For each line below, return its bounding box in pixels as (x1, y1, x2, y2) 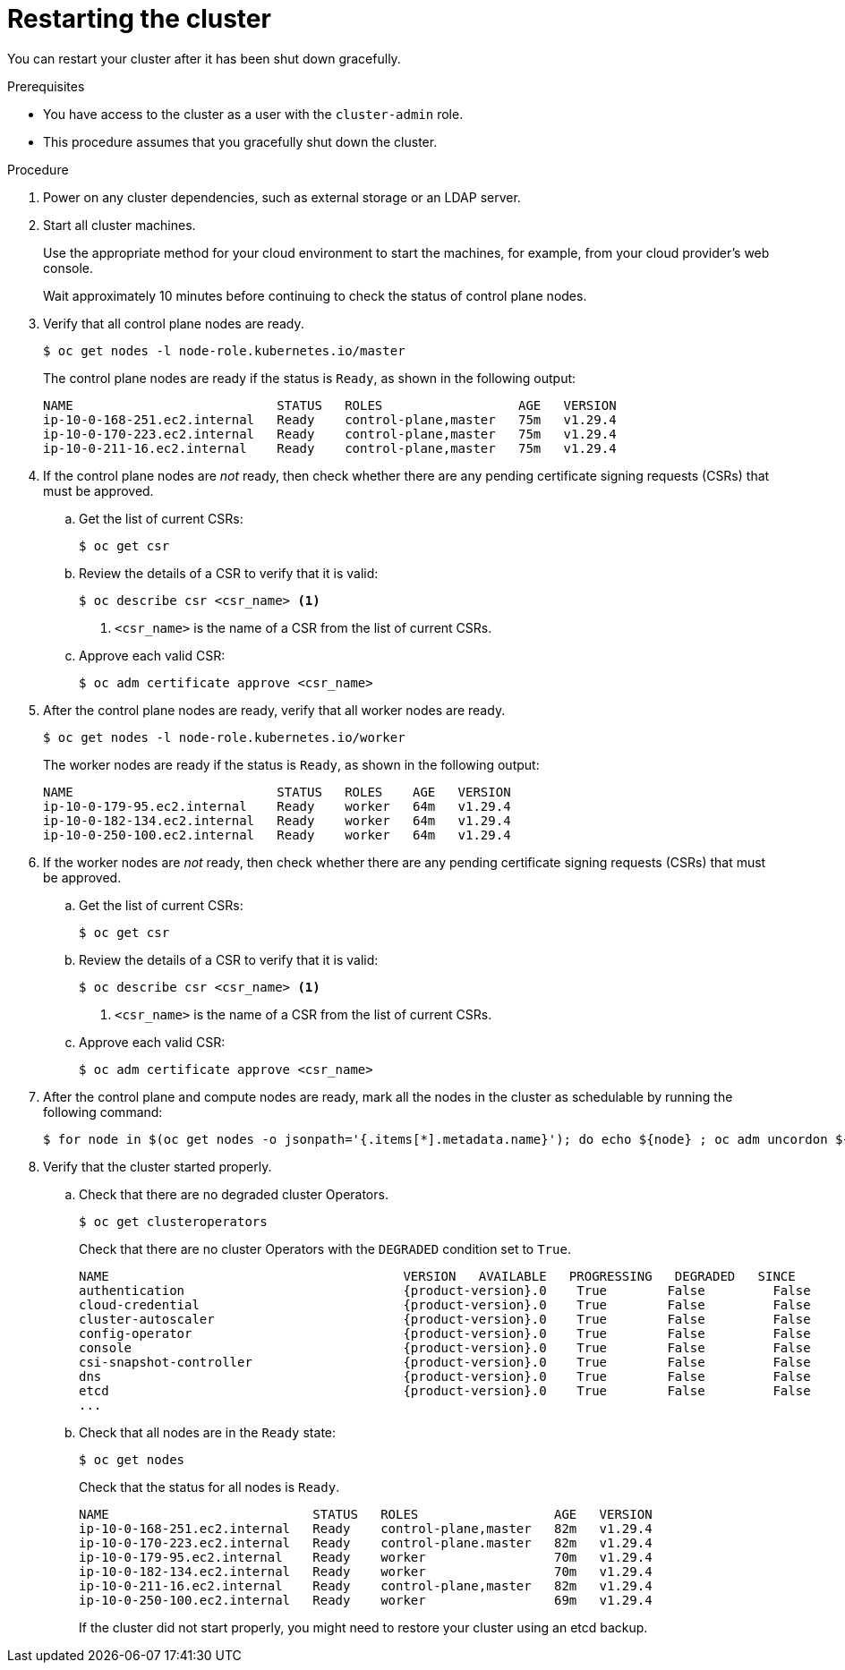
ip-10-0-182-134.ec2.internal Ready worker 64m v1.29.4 (43, 813, 511, 828)
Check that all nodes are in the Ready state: (79, 1424, 337, 1440)
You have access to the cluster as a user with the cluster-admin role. (43, 106, 464, 122)
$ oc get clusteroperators (79, 1214, 268, 1229)
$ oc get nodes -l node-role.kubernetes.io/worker (43, 729, 405, 745)
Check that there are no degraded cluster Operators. (79, 1186, 388, 1202)
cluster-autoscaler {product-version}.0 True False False (79, 1311, 811, 1326)
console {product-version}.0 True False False (79, 1340, 811, 1355)
